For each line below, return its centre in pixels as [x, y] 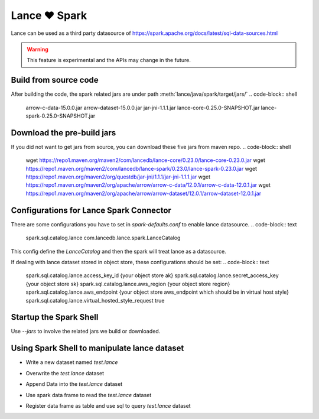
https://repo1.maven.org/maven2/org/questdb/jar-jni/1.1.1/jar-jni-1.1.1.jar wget [118, 177]
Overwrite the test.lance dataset [65, 373]
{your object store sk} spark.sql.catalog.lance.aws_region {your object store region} [128, 284]
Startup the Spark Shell [55, 317]
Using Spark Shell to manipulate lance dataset [97, 348]
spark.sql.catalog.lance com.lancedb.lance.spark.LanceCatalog [103, 238]
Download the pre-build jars [64, 133]
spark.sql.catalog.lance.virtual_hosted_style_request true [95, 300]
